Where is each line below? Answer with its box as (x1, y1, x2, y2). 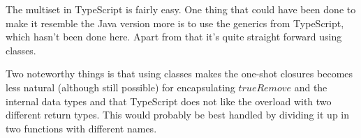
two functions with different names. (6, 121, 157, 135)
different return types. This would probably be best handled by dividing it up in (6, 107, 350, 122)
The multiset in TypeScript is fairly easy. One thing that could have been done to (6, 2, 356, 16)
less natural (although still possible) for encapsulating (6, 79, 235, 94)
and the (294, 79, 327, 94)
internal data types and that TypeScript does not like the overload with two (6, 93, 332, 108)
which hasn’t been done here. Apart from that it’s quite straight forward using (6, 29, 342, 44)
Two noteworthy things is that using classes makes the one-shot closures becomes (6, 66, 353, 81)
